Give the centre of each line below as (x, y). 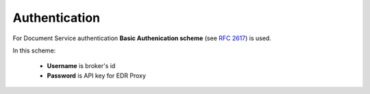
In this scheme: (34, 50)
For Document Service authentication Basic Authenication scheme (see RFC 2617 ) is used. (142, 38)
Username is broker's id (81, 66)
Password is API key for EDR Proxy (97, 76)
